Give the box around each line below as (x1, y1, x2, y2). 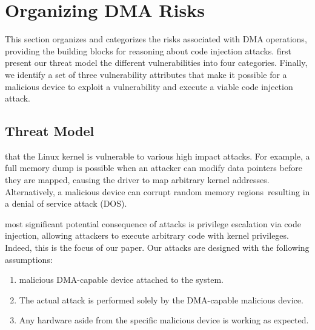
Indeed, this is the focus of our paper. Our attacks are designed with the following (5, 241, 310, 254)
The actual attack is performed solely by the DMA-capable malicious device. (19, 293, 303, 306)
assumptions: (5, 253, 53, 265)
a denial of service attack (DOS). (5, 197, 127, 210)
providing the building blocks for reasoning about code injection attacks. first (5, 44, 292, 57)
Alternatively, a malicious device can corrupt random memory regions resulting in (5, 185, 310, 198)
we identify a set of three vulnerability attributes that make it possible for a (5, 68, 287, 80)
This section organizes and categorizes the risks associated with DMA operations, (5, 33, 307, 45)
